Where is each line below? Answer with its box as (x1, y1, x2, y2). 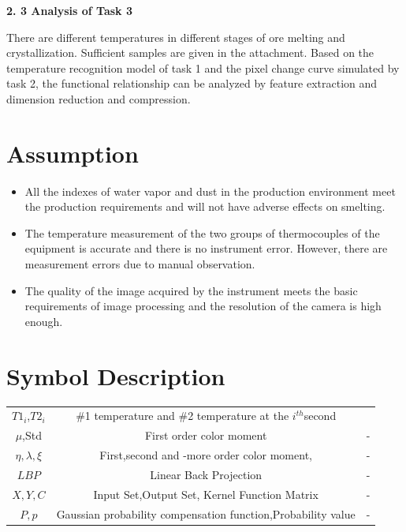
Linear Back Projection (150, 466, 263, 482)
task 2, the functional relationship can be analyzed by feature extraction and (6, 75, 378, 92)
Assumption (6, 137, 139, 169)
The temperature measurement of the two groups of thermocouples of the (24, 224, 380, 241)
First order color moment (144, 427, 267, 444)
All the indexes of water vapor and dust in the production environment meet (24, 182, 396, 199)
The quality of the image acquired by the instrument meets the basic (24, 282, 358, 298)
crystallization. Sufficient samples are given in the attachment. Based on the (6, 44, 374, 61)
